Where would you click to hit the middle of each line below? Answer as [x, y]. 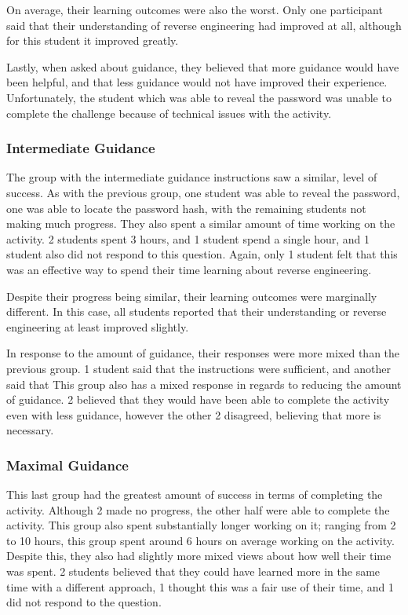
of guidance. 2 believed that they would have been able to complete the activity [198, 399]
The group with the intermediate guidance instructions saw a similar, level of [192, 177]
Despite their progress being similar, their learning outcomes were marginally [192, 296]
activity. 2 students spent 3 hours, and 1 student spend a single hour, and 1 [188, 238]
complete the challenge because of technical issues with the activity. [169, 113]
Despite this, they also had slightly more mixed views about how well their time [199, 556]
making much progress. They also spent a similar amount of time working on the [201, 223]
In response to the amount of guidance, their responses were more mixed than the [203, 353]
